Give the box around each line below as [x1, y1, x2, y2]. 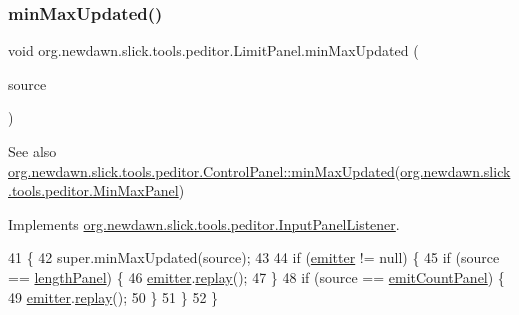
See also [8, 141, 57, 161]
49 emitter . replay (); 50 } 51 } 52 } [8, 286, 219, 307]
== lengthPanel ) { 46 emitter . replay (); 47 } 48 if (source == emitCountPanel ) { [8, 266, 505, 287]
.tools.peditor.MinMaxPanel [8, 180, 179, 201]
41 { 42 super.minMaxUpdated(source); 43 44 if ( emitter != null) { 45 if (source [8, 247, 500, 268]
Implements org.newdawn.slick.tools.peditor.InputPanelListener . [8, 213, 400, 234]
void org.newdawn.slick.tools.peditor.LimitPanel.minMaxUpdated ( [8, 40, 419, 61]
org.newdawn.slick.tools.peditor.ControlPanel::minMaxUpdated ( [8, 160, 401, 181]
